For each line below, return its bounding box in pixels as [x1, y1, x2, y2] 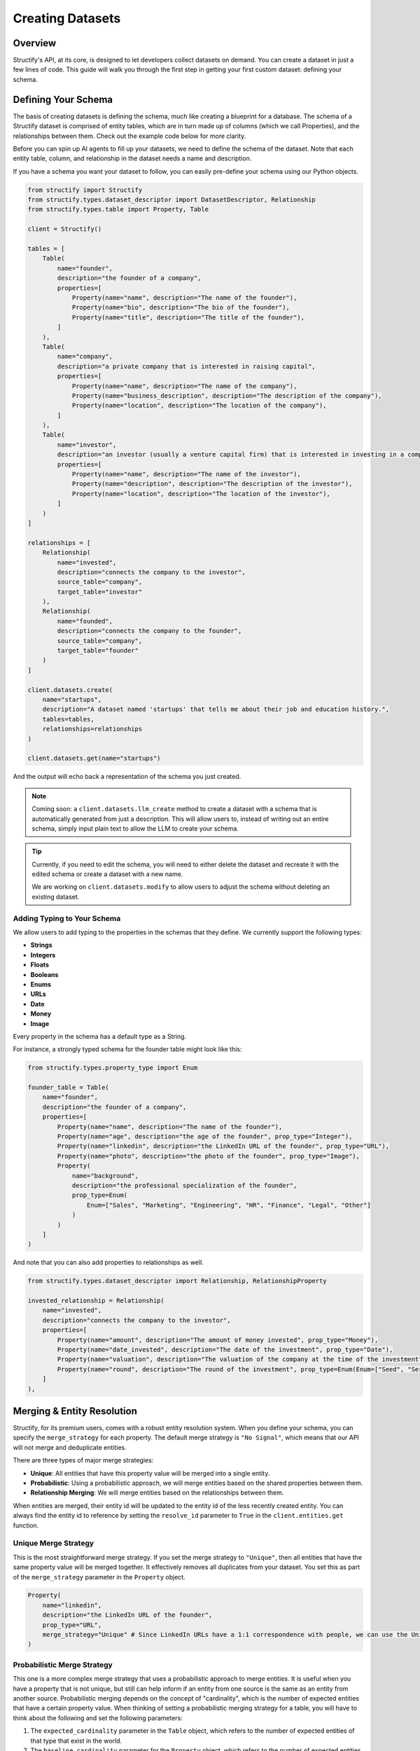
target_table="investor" [57, 588, 143, 595]
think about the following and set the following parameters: [13, 1713, 183, 1722]
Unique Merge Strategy [13, 1538, 94, 1548]
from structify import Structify [27, 186, 143, 194]
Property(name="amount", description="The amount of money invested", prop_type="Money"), [57, 1336, 379, 1344]
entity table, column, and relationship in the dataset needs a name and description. [13, 154, 252, 162]
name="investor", [57, 441, 117, 448]
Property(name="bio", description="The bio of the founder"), [71, 303, 290, 312]
